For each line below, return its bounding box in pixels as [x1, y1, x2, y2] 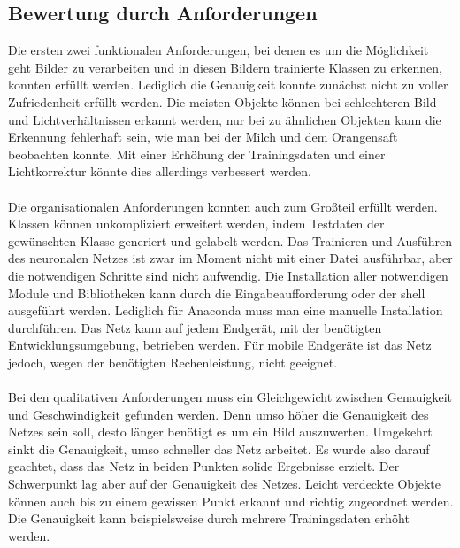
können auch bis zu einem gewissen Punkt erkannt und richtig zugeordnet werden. [8, 491, 454, 510]
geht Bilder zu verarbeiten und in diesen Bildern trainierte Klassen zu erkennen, [8, 58, 442, 76]
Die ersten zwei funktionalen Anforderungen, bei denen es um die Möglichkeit [8, 41, 429, 59]
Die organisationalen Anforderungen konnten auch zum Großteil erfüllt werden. [8, 197, 438, 215]
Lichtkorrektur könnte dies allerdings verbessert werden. [8, 162, 311, 181]
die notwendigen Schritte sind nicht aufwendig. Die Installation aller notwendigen [8, 266, 448, 284]
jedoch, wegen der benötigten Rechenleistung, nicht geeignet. [8, 352, 338, 371]
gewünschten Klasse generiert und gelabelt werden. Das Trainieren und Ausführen [8, 231, 453, 250]
